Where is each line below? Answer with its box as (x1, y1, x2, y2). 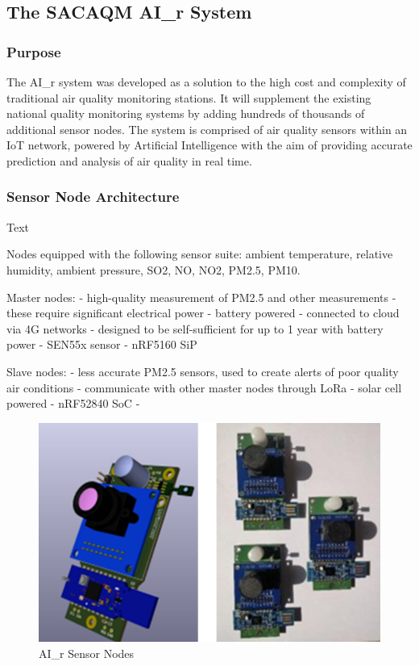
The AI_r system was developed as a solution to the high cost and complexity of (6, 73, 406, 90)
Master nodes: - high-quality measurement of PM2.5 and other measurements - (6, 288, 396, 305)
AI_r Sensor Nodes (39, 644, 135, 661)
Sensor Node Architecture (6, 186, 180, 207)
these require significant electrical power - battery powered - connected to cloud (6, 304, 400, 321)
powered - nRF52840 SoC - (6, 395, 140, 412)
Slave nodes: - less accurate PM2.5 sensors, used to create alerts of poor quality (6, 362, 399, 379)
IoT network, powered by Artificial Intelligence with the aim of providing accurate (6, 136, 413, 153)
